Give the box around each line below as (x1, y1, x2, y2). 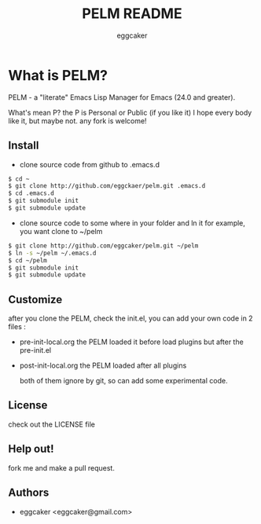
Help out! (8, 442, 54, 456)
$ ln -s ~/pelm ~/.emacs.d (8, 249, 97, 257)
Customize (8, 292, 63, 306)
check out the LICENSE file (8, 420, 96, 429)
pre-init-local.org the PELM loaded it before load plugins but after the (19, 337, 244, 346)
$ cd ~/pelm (8, 256, 47, 264)
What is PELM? (8, 66, 108, 84)
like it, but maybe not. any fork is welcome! (8, 115, 147, 126)
